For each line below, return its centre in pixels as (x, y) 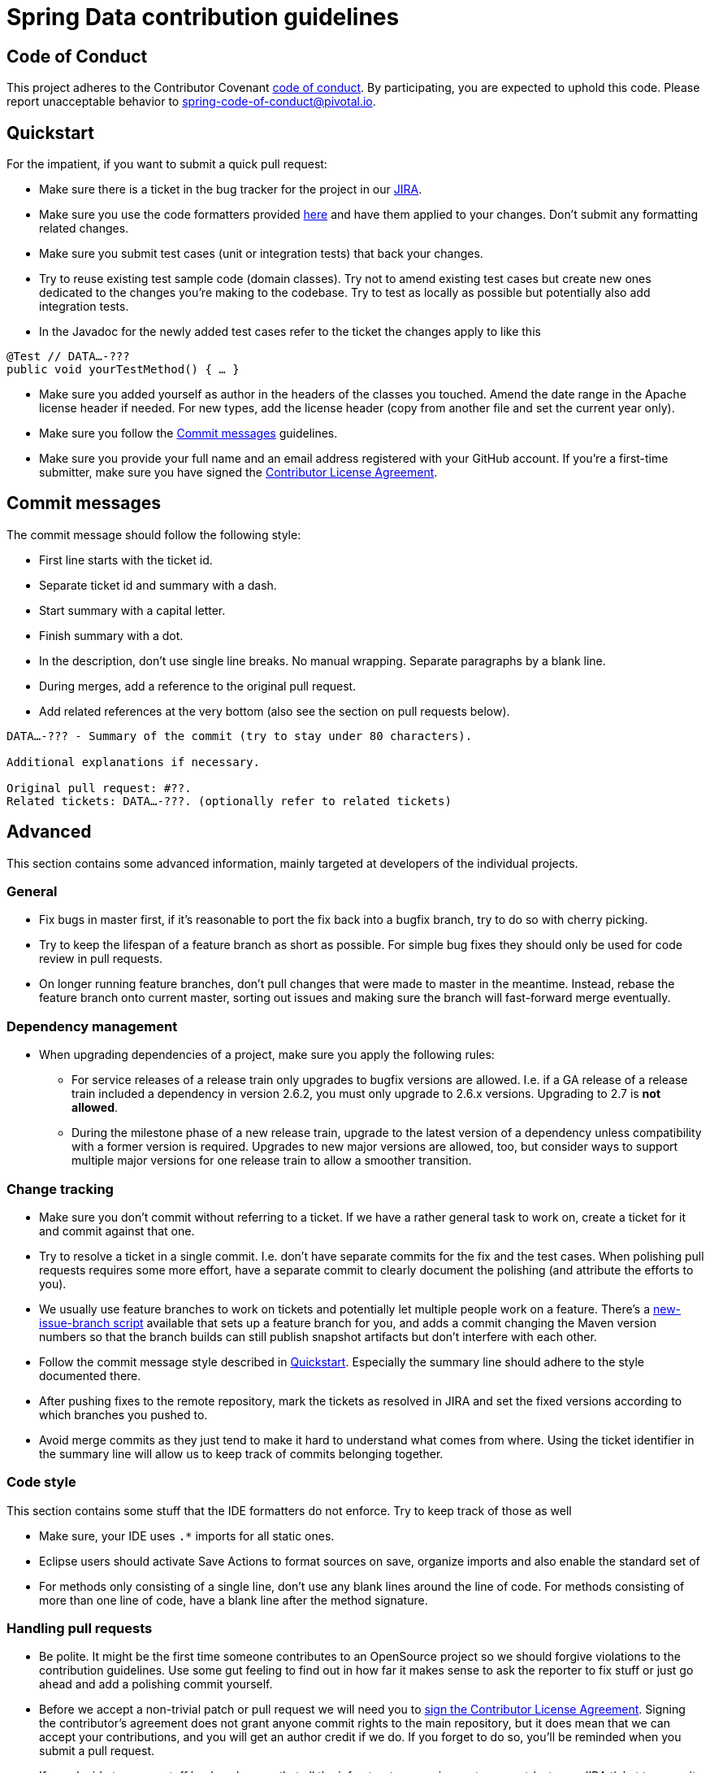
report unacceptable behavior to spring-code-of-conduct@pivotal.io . (191, 102)
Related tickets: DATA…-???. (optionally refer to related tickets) (229, 801)
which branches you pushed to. (123, 1414)
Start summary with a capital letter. (132, 610)
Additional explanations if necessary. (133, 762)
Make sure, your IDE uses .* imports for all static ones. (187, 1536)
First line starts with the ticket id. (126, 560)
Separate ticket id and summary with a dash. (158, 585)
